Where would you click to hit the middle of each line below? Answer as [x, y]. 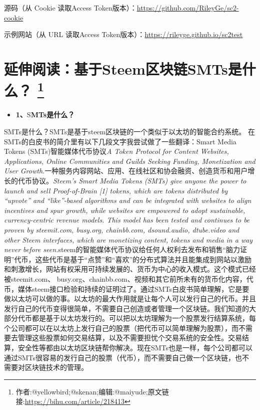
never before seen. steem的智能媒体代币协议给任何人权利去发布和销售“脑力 [122, 249]
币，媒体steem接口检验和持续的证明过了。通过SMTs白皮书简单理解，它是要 [127, 288]
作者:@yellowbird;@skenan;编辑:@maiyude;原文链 [92, 391]
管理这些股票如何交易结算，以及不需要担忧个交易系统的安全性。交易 [130, 338]
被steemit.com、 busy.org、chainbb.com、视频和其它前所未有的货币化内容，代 [129, 278]
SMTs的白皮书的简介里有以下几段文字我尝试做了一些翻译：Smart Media [120, 141]
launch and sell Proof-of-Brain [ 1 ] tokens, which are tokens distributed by [116, 190]
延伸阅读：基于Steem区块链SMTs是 [123, 68]
